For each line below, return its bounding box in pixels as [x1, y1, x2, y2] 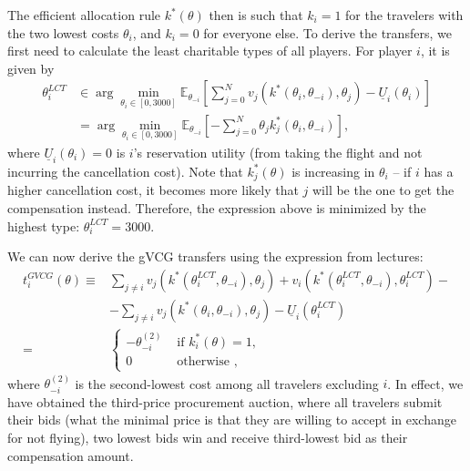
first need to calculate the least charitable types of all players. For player [7, 41, 413, 60]
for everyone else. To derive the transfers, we [203, 23, 452, 42]
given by [7, 58, 55, 77]
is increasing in [291, 161, 375, 180]
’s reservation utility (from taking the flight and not [133, 142, 423, 161]
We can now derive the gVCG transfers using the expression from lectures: [7, 247, 424, 266]
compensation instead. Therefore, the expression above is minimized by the [7, 198, 426, 217]
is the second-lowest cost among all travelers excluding [75, 374, 379, 393]
